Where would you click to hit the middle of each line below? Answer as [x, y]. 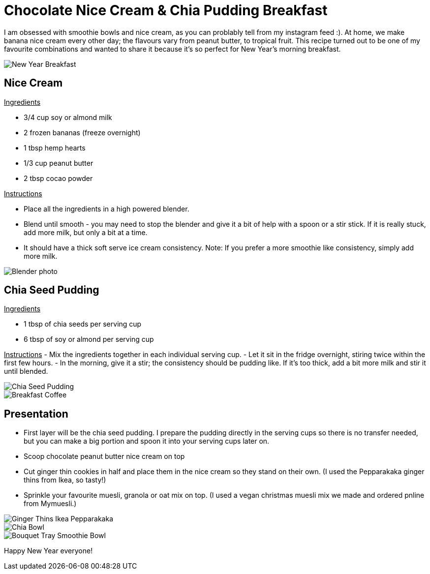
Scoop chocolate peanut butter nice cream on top [104, 456]
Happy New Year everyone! [48, 551]
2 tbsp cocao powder [58, 178]
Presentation [36, 414]
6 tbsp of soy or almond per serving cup [89, 339]
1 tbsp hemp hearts [55, 148]
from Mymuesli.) [50, 504]
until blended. [26, 371]
